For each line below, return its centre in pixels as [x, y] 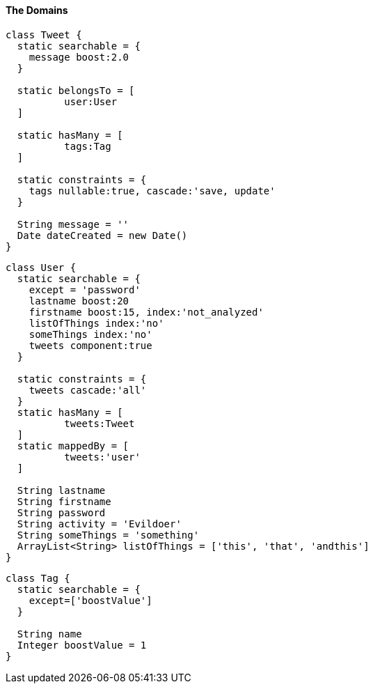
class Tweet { [44, 34]
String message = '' [73, 224]
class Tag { [38, 578]
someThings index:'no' [90, 334]
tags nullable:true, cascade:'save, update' [152, 191]
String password [61, 512]
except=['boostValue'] [90, 600]
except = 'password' [85, 289]
